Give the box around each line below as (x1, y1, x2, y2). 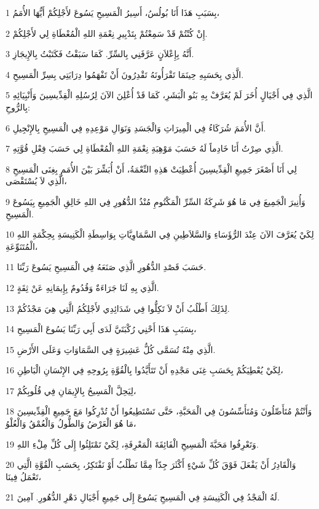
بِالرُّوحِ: (6, 100, 30, 113)
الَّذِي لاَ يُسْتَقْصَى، (6, 174, 67, 187)
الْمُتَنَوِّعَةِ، (6, 239, 38, 252)
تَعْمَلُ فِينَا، (6, 470, 41, 483)
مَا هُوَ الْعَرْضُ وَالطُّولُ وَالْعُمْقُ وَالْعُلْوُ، (6, 417, 136, 430)
